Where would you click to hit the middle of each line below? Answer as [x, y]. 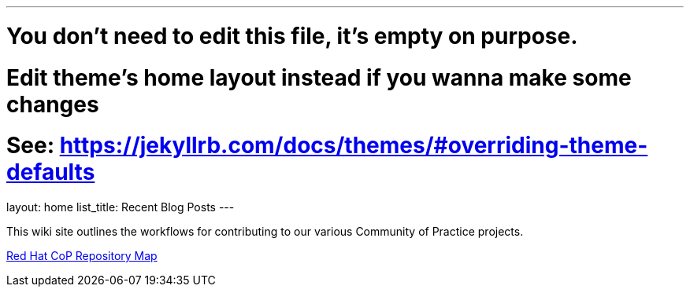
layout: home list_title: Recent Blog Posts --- [121, 207]
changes [53, 104]
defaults [51, 172]
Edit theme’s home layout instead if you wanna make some [319, 77]
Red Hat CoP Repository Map [82, 256]
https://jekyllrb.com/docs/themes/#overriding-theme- [354, 146]
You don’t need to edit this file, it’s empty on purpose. [292, 36]
